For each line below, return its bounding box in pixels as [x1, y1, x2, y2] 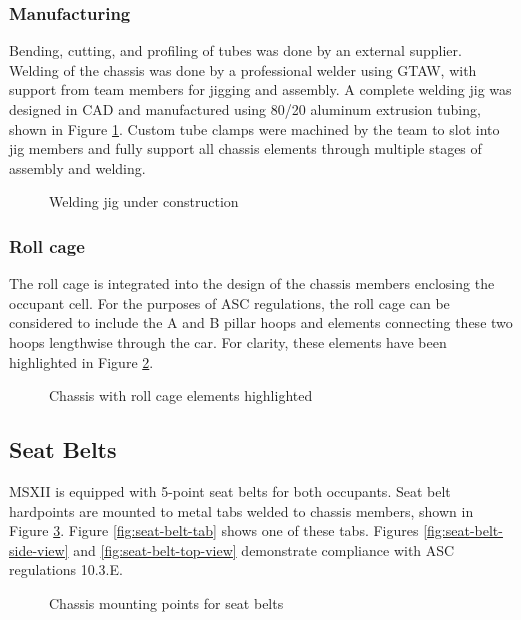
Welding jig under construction [49, 191, 239, 212]
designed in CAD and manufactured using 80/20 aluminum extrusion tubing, [9, 99, 481, 119]
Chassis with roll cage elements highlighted [49, 385, 313, 406]
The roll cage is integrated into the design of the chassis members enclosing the [9, 273, 495, 294]
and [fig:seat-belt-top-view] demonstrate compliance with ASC [73, 539, 455, 560]
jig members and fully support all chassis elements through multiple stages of [9, 138, 482, 159]
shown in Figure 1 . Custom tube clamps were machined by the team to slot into [9, 118, 500, 139]
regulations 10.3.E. [9, 559, 123, 580]
